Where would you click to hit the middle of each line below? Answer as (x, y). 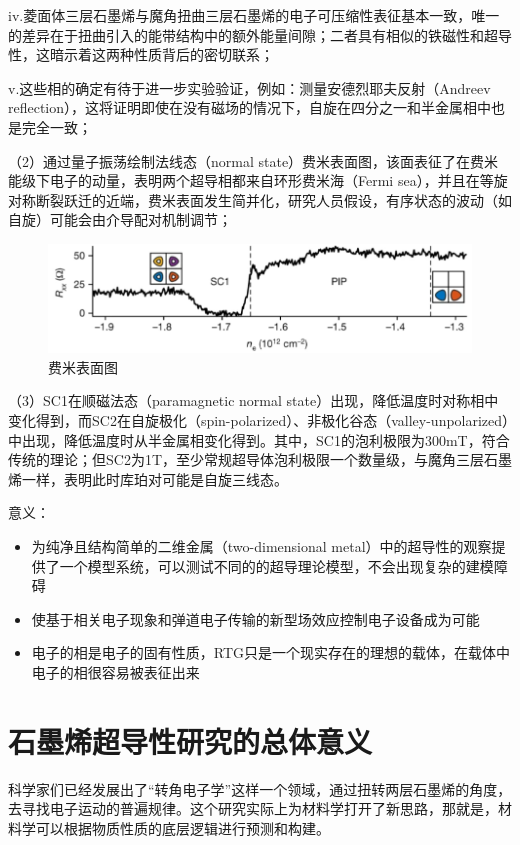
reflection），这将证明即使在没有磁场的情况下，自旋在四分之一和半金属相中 (250, 107)
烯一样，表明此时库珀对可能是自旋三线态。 (148, 478)
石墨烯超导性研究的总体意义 (190, 740)
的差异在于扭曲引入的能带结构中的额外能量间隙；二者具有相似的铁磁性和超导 (260, 34)
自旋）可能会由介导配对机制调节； (120, 219)
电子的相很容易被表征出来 (115, 671)
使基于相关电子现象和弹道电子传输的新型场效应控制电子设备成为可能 (255, 618)
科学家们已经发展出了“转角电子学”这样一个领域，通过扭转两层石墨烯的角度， (260, 788)
